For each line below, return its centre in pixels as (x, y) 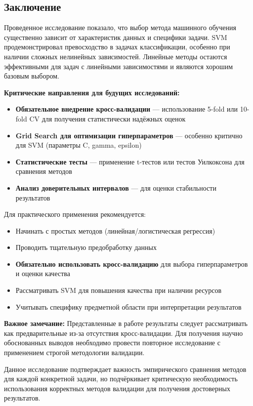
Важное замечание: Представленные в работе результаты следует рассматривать (126, 323)
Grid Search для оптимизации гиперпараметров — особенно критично (129, 135)
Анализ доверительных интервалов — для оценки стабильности (116, 187)
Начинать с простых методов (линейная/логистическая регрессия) (115, 230)
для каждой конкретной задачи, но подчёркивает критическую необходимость (121, 379)
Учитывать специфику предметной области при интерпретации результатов (128, 306)
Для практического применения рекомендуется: (75, 214)
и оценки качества (43, 273)
